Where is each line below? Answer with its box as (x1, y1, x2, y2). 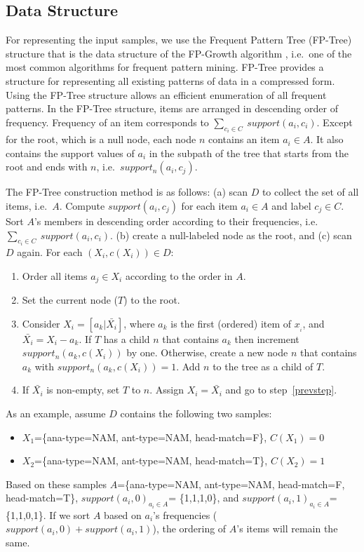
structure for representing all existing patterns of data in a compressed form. (6, 73, 335, 88)
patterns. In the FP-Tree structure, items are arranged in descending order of (6, 101, 338, 116)
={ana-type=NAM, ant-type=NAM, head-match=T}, (34, 453, 268, 468)
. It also (310, 132, 344, 147)
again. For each (17, 245, 83, 260)
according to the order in (125, 268, 233, 283)
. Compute (59, 198, 105, 213)
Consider (22, 316, 60, 330)
